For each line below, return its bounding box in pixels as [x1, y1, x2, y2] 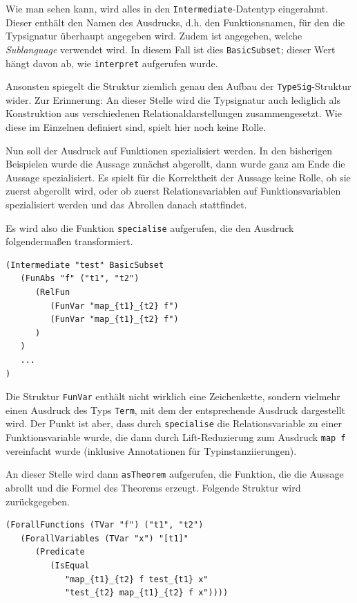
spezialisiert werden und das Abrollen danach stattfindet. [6, 197, 247, 211]
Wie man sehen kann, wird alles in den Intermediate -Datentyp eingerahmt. [6, 1, 329, 15]
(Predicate [35, 547, 85, 557]
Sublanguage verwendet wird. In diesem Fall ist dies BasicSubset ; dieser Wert [6, 42, 336, 56]
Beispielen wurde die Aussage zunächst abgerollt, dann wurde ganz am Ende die [6, 156, 345, 171]
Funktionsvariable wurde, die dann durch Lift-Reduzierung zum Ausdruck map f [6, 430, 346, 444]
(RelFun [35, 287, 70, 297]
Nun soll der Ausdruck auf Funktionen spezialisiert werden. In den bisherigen [6, 143, 332, 157]
